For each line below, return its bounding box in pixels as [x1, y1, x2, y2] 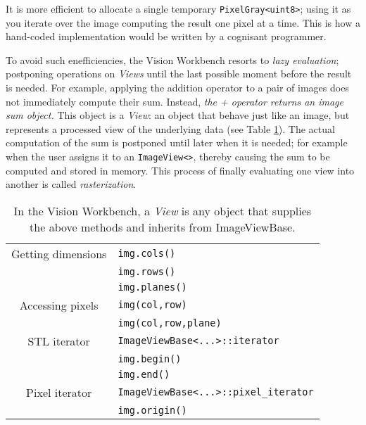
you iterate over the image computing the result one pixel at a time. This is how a [6, 15, 360, 30]
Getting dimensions [11, 245, 107, 262]
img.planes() [118, 281, 187, 293]
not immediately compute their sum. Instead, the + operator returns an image [6, 94, 343, 108]
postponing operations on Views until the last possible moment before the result [6, 66, 352, 81]
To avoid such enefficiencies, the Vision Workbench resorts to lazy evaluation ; [6, 52, 339, 67]
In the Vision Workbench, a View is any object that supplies [13, 202, 312, 219]
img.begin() [118, 353, 182, 364]
